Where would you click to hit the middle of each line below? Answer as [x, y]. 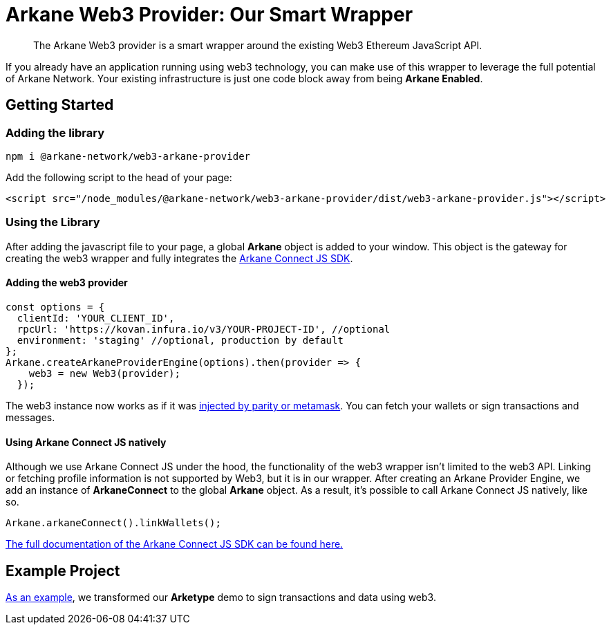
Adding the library [55, 132]
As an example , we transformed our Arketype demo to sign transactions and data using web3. [221, 597]
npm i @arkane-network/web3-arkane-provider [128, 156]
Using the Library [53, 222]
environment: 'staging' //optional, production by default [180, 340]
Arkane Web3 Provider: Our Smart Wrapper [209, 15]
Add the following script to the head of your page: [119, 177]
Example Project [63, 571]
